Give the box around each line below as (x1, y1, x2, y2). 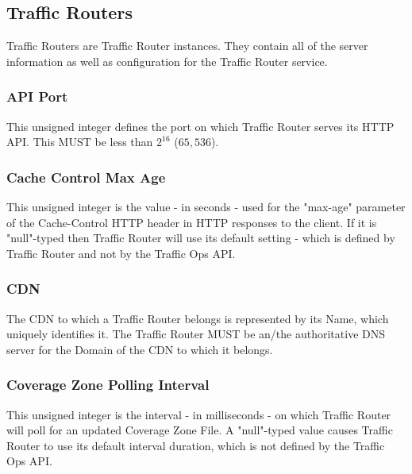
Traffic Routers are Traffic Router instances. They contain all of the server (6, 37, 368, 54)
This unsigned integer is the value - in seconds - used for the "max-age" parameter (6, 198, 406, 215)
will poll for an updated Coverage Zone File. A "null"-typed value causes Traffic (6, 422, 393, 438)
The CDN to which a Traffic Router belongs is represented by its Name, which (6, 310, 389, 326)
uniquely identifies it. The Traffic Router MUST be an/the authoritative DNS (6, 326, 386, 342)
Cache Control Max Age (6, 167, 166, 187)
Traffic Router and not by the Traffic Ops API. (6, 245, 236, 261)
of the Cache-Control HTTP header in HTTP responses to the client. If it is (6, 214, 377, 230)
